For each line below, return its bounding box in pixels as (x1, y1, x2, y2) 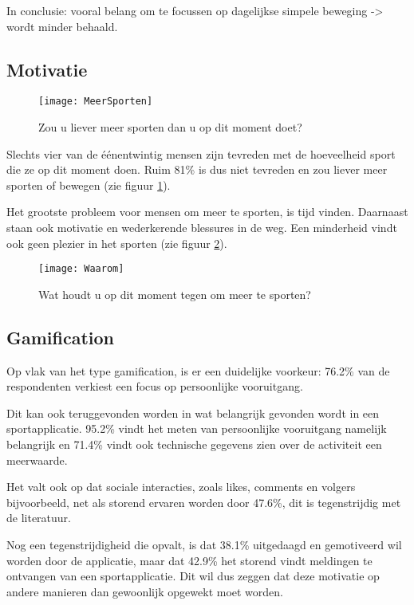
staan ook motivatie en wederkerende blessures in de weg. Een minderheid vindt (6, 219, 397, 236)
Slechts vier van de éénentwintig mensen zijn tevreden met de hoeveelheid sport (6, 145, 396, 162)
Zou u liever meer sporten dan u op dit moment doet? (38, 119, 302, 136)
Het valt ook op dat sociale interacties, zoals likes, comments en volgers (6, 478, 356, 495)
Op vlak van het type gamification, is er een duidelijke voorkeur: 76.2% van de (6, 362, 390, 379)
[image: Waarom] (38, 263, 124, 275)
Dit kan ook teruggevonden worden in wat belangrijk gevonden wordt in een (6, 404, 380, 421)
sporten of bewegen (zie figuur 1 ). (6, 176, 171, 193)
